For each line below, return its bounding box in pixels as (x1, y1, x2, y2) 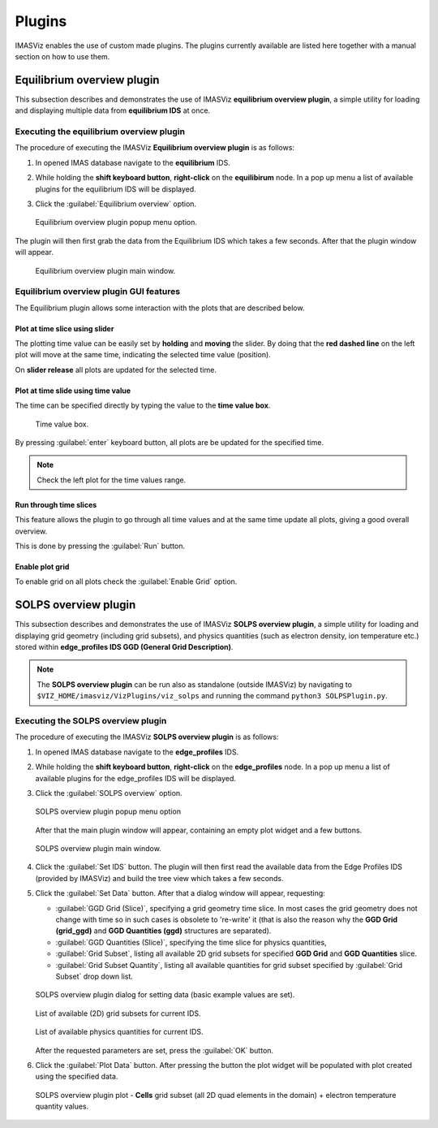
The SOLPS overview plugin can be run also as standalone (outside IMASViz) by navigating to (36, 679, 353, 689)
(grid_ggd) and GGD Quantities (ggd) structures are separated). (55, 926, 272, 936)
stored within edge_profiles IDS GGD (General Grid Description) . (15, 642, 234, 652)
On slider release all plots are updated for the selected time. (15, 365, 217, 374)
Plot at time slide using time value (15, 386, 131, 395)
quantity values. (35, 1101, 89, 1112)
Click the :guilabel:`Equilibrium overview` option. (35, 199, 197, 209)
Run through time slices (15, 499, 97, 509)
